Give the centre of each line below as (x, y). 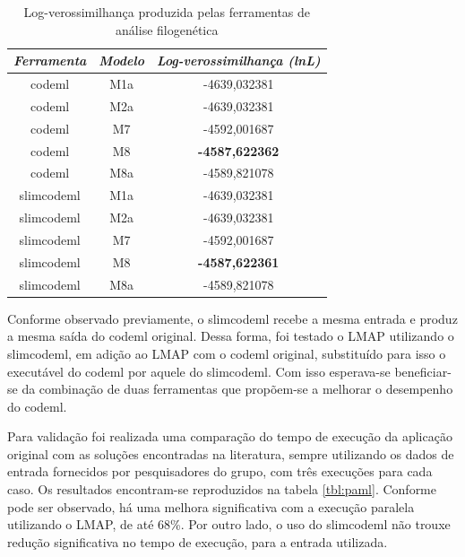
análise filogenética (167, 29)
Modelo (121, 61)
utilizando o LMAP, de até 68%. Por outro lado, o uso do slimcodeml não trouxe (229, 524)
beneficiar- (423, 371)
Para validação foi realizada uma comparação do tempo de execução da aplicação (230, 436)
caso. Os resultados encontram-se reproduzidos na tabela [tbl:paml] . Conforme (222, 489)
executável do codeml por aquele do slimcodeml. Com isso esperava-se (199, 371)
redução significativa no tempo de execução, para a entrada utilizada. (198, 541)
